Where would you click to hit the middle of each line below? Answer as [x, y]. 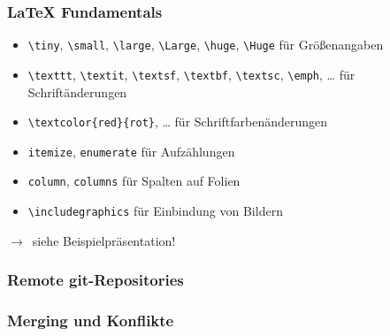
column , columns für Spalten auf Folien [134, 181]
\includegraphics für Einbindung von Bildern [155, 211]
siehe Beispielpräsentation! [104, 240]
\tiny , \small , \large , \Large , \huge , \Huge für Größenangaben [206, 45]
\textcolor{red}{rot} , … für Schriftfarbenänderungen [178, 122]
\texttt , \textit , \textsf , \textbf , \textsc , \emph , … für [191, 74]
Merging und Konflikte [91, 321]
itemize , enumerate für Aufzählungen [131, 151]
